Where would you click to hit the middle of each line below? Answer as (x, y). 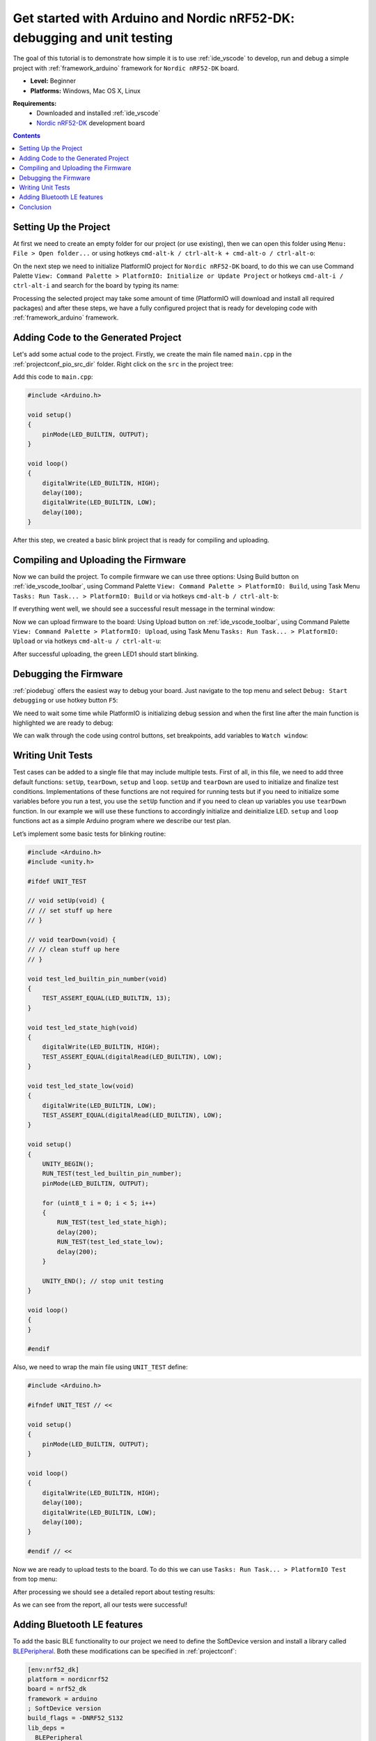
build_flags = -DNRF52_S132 (75, 1718)
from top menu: (35, 1579)
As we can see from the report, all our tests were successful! (100, 1605)
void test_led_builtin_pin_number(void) (97, 979)
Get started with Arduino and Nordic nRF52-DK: (154, 18)
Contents (27, 136)
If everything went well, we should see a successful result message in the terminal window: (144, 609)
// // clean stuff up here (73, 950)
